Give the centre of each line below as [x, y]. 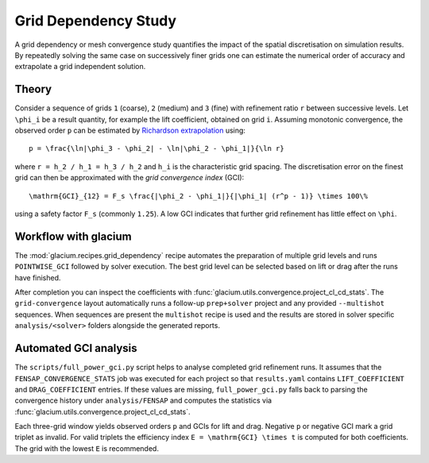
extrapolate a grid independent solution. [80, 67]
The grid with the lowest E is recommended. [87, 448]
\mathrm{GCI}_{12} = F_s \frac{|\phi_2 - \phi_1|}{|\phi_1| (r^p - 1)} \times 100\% [199, 196]
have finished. [38, 277]
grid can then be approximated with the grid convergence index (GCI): [129, 178]
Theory [33, 89]
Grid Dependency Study [96, 21]
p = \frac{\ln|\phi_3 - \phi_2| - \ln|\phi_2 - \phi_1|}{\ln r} [157, 149]
